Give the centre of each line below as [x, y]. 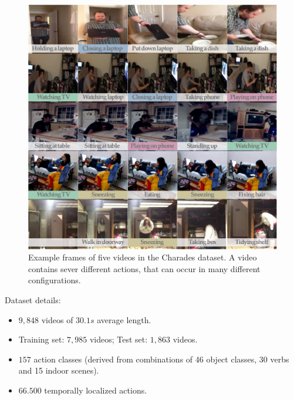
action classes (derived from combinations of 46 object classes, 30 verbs [161, 359]
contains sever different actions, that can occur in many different [144, 268]
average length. [124, 319]
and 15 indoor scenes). [59, 370]
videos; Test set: [119, 339]
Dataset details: [33, 299]
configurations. [55, 280]
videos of [57, 319]
